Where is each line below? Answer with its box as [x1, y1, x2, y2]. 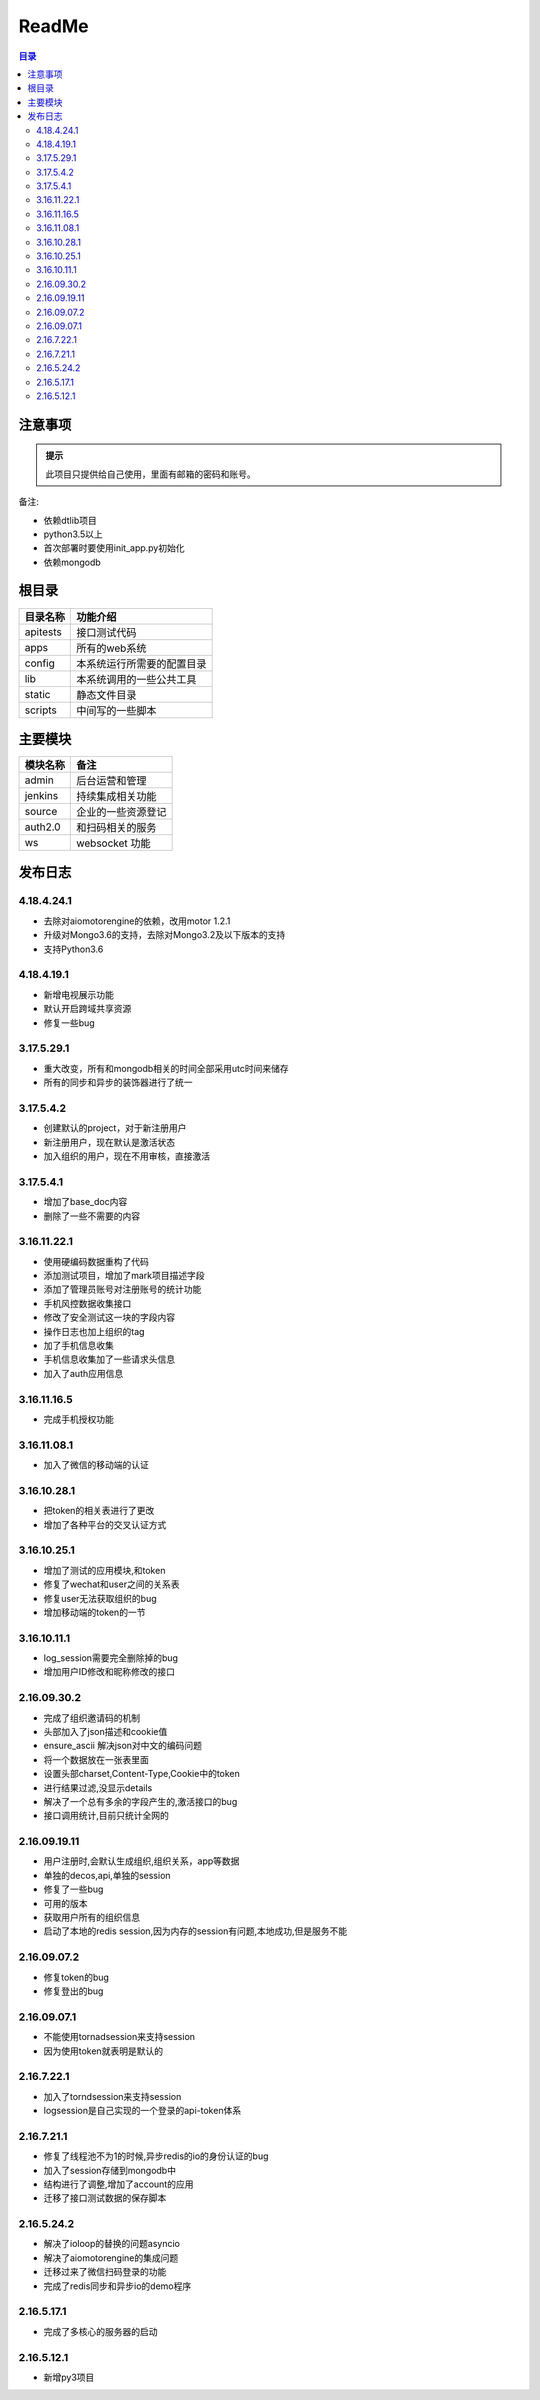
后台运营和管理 [76, 774, 147, 788]
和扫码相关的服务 [76, 821, 157, 835]
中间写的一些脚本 [76, 703, 157, 717]
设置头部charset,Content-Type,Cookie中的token [43, 1768, 240, 1780]
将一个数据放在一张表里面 [43, 1753, 149, 1765]
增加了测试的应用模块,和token [43, 1564, 166, 1576]
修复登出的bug [43, 1985, 104, 1997]
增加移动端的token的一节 [43, 1606, 146, 1618]
